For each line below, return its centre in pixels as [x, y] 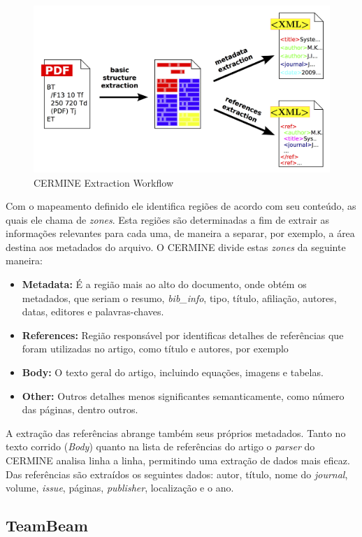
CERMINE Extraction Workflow [104, 182]
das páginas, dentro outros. [80, 409]
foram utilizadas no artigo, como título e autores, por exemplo [155, 349]
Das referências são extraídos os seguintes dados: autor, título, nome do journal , [177, 474]
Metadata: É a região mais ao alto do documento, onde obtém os [164, 284]
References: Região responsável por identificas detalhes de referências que [183, 335]
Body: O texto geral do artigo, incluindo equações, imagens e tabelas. [173, 372]
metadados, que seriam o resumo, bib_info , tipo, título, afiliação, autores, [179, 298]
